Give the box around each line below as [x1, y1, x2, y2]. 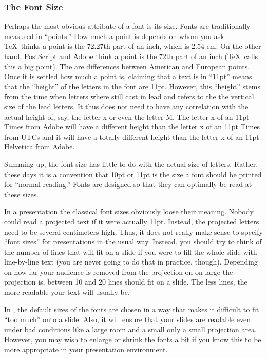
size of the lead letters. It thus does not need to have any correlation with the [4, 101, 249, 111]
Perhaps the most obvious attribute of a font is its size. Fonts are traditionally [4, 21, 251, 31]
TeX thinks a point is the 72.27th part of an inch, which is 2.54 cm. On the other [4, 41, 261, 51]
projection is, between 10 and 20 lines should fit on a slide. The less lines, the [4, 276, 247, 287]
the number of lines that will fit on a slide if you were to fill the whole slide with [4, 246, 257, 257]
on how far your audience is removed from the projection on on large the [4, 266, 233, 277]
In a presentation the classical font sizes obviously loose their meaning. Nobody [4, 206, 254, 217]
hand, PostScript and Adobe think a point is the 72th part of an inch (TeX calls [4, 51, 258, 61]
